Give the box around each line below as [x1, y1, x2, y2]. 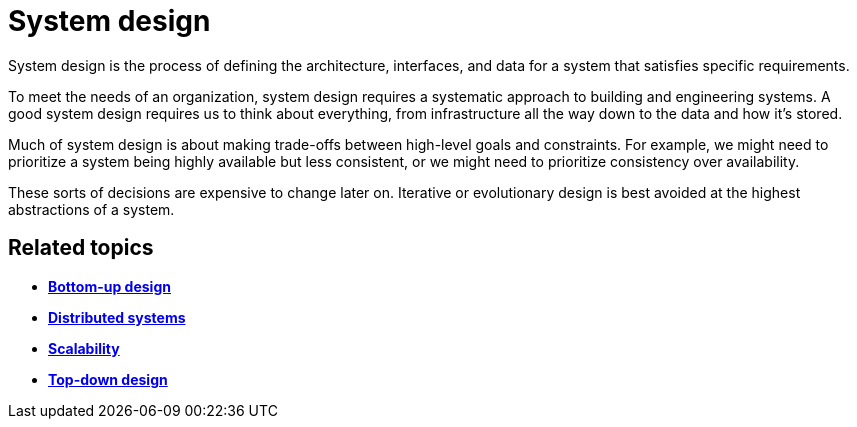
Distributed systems [48, 308, 186, 326]
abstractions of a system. [8, 200, 175, 218]
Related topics [8, 235, 154, 261]
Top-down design [48, 370, 168, 388]
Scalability [48, 339, 120, 357]
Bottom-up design [48, 277, 171, 295]
